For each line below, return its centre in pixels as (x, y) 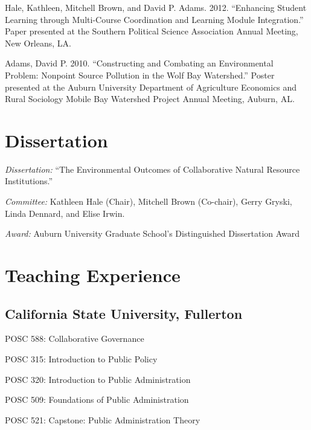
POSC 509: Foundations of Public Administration (97, 400)
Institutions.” (29, 181)
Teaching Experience (93, 275)
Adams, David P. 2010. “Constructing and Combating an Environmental (139, 63)
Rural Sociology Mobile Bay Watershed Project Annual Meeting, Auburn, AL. (150, 99)
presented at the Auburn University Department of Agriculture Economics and (151, 87)
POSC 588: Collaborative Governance (75, 339)
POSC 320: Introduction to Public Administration (98, 379)
